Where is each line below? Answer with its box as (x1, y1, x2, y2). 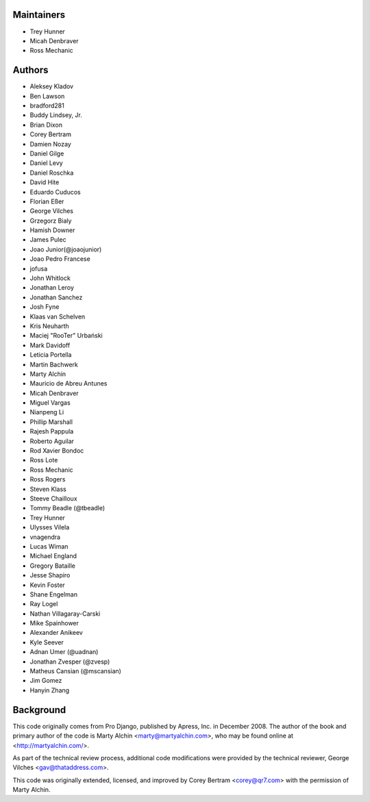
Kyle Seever (29, 638, 64, 647)
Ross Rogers (29, 475, 66, 484)
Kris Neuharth (29, 322, 70, 330)
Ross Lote (29, 456, 58, 464)
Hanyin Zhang (29, 686, 70, 694)
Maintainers (12, 9, 66, 21)
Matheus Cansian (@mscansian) (29, 667, 121, 675)
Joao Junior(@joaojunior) (29, 245, 102, 253)
